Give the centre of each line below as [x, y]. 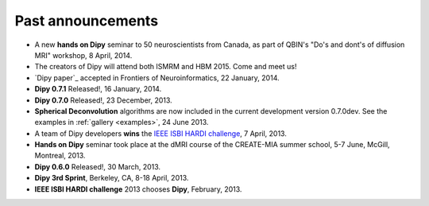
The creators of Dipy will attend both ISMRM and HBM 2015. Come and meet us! [166, 67]
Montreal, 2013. [60, 156]
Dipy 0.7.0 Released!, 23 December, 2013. [103, 100]
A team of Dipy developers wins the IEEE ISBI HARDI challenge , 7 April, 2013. [161, 133]
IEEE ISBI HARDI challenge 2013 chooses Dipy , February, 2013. [138, 189]
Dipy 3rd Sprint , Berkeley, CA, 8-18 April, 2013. [112, 178]
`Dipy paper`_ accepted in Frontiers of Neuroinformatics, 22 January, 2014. [157, 78]
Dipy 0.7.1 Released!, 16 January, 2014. [98, 89]
